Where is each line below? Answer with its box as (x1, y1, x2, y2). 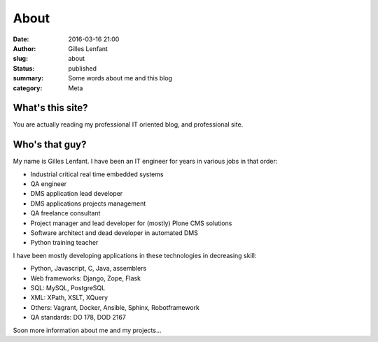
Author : (13, 44, 36, 52)
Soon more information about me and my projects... (13, 326, 162, 334)
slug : (13, 55, 28, 63)
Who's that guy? (13, 138, 87, 150)
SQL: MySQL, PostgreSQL (30, 284, 106, 292)
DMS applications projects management (30, 199, 146, 208)
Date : (13, 35, 29, 43)
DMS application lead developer (30, 190, 123, 198)
